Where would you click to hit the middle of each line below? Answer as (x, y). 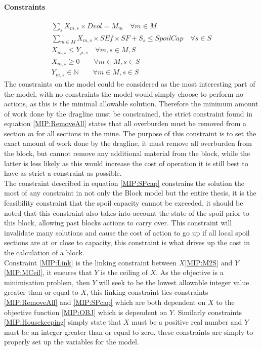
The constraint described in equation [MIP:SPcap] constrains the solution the (124, 183)
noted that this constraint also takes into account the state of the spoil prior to (127, 212)
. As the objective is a (190, 272)
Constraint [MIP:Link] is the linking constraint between (91, 262)
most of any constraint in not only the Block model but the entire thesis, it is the (130, 193)
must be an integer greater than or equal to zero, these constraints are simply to (129, 332)
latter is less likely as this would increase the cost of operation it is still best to (126, 163)
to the (225, 302)
